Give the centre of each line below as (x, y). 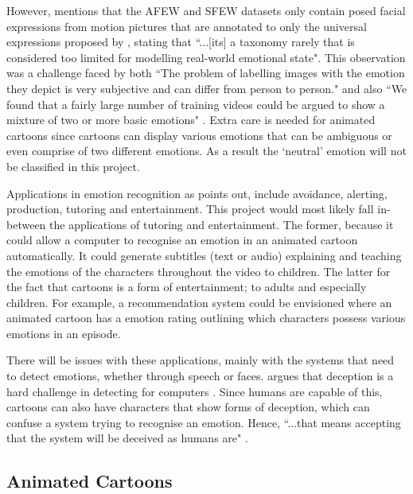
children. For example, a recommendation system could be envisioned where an (199, 302)
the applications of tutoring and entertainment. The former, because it (222, 224)
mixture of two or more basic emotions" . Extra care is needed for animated (191, 120)
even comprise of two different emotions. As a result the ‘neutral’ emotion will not (206, 151)
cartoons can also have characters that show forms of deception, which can (188, 407)
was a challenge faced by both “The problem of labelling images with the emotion (206, 73)
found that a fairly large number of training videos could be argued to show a (196, 104)
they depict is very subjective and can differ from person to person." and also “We (207, 88)
